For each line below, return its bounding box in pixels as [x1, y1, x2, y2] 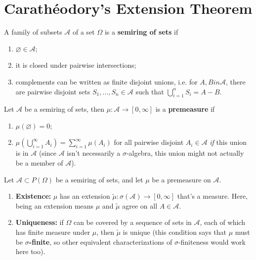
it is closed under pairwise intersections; [15, 60, 136, 70]
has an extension [60, 191, 110, 201]
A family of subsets [4, 27, 62, 37]
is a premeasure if [155, 104, 215, 114]
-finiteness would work [178, 236, 246, 247]
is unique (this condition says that [123, 227, 226, 237]
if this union [210, 137, 247, 147]
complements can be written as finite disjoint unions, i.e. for [15, 76, 198, 87]
